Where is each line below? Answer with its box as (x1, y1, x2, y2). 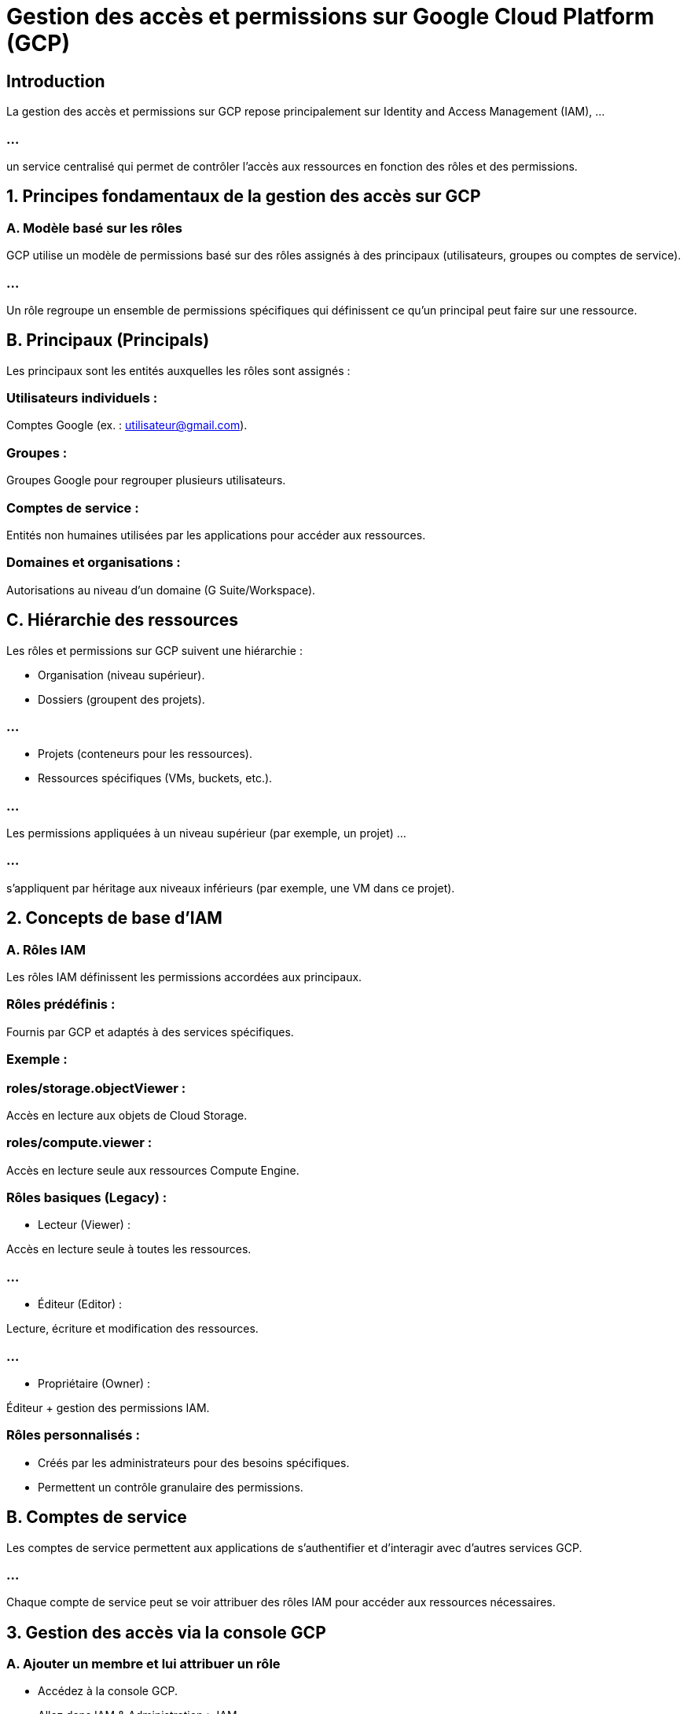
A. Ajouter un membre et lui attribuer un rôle (6, 1656, 281, 1672)
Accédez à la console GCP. (38, 1684, 178, 1698)
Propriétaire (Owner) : (38, 1376, 150, 1390)
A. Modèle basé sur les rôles (6, 219, 182, 236)
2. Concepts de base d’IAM (6, 908, 222, 929)
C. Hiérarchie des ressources (6, 610, 239, 631)
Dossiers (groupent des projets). (38, 692, 205, 706)
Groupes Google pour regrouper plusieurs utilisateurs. (6, 473, 286, 487)
